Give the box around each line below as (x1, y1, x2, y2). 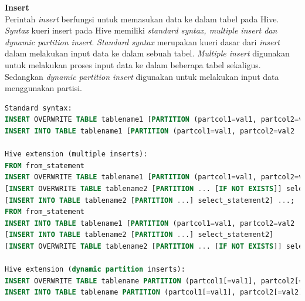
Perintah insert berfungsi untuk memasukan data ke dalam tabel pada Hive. (5, 12, 279, 25)
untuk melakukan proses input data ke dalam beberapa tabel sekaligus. (5, 58, 261, 71)
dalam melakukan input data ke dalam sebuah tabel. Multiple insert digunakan (5, 47, 290, 59)
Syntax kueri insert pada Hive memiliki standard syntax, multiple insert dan (5, 24, 277, 36)
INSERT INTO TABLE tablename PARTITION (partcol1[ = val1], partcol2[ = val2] (5, 288, 303, 297)
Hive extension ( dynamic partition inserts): (5, 265, 185, 274)
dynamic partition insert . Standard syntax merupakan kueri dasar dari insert (5, 35, 280, 48)
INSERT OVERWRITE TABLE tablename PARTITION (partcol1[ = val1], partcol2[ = (5, 276, 303, 285)
